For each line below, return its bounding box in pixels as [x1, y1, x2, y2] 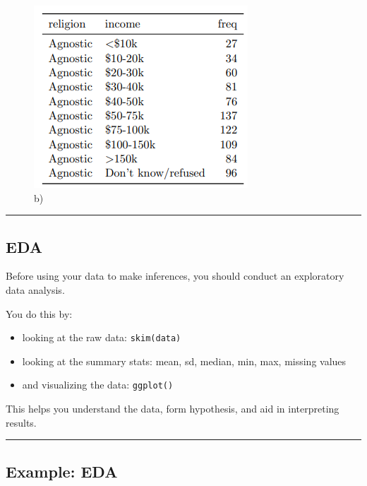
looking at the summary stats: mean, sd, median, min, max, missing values [22, 353, 347, 368]
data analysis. [6, 282, 65, 297]
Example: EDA [6, 460, 118, 482]
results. [6, 415, 37, 429]
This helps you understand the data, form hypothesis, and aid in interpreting [6, 401, 339, 416]
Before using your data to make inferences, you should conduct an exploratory [6, 268, 344, 283]
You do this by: [6, 306, 73, 321]
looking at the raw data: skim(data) [22, 330, 181, 345]
